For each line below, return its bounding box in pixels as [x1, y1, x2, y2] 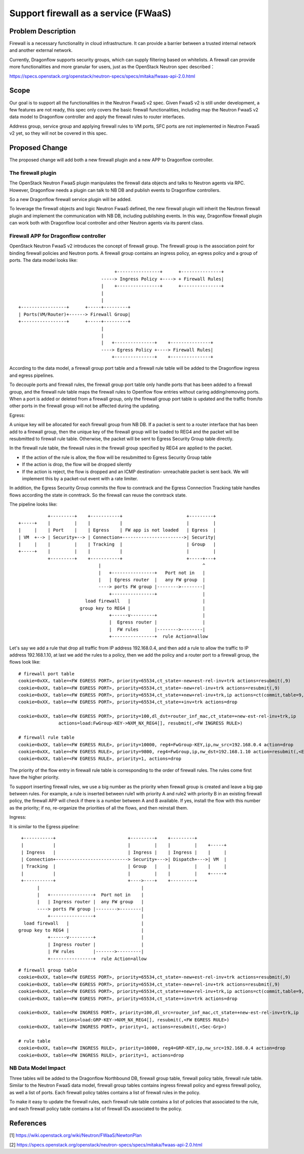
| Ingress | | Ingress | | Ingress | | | [21, 849, 227, 855]
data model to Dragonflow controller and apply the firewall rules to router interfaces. [9, 114, 185, 120]
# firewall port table [18, 671, 75, 676]
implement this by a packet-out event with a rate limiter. [22, 475, 138, 481]
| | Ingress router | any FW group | [37, 899, 144, 905]
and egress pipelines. [9, 372, 54, 378]
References [9, 1119, 47, 1128]
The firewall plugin [9, 169, 57, 176]
